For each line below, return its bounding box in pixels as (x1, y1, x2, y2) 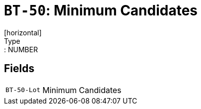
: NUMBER (4, 45, 38, 54)
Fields (4, 62, 35, 75)
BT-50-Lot (5, 86, 41, 94)
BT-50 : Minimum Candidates (4, 2, 198, 19)
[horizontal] (4, 28, 42, 37)
